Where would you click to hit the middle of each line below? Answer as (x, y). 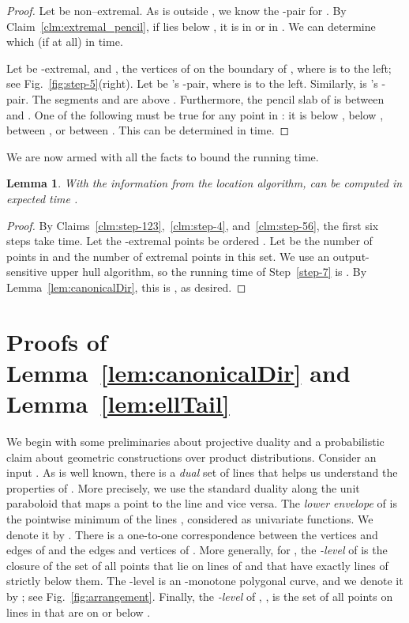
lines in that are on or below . (79, 612)
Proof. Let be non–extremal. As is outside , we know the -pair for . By (176, 10)
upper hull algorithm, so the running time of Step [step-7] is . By (209, 272)
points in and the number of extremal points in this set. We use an (168, 256)
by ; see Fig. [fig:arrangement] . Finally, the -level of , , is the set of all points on (200, 596)
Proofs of (57, 341)
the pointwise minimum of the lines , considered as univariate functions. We (190, 518)
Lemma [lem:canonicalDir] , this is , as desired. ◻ (126, 287)
